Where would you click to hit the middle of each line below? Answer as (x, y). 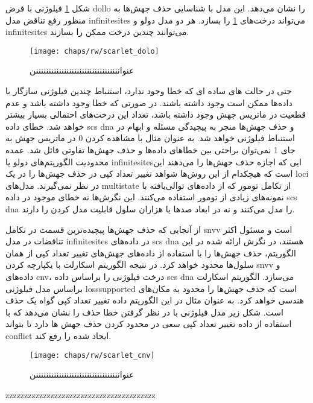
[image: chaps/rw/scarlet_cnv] (92, 355)
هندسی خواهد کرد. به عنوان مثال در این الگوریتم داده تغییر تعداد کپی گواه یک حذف (155, 300)
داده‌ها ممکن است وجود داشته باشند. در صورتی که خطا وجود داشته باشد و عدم (149, 102)
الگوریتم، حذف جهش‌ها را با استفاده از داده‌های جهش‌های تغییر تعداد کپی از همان (151, 252)
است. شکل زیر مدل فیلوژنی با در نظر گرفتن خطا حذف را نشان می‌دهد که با (144, 312)
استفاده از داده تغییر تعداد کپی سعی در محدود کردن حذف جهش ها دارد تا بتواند (149, 324)
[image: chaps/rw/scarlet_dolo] (94, 51)
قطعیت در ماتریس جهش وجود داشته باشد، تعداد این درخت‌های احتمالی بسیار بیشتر (156, 114)
